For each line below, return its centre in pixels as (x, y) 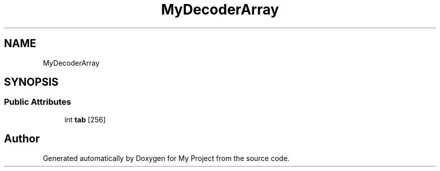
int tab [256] (85, 119)
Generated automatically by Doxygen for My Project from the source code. (166, 158)
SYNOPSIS (31, 82)
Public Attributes (38, 102)
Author (22, 139)
